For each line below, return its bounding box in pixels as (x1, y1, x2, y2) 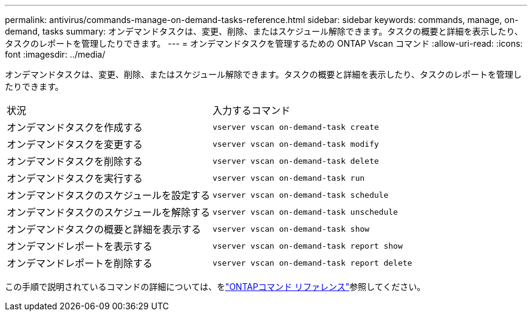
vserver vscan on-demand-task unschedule (212, 207, 398, 217)
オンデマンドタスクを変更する (7, 138, 143, 150)
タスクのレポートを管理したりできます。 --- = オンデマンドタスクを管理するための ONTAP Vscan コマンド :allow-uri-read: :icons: (5, 38, 523, 49)
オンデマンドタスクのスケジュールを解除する (7, 206, 210, 218)
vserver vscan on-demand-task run (212, 173, 365, 183)
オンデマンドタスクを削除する (7, 155, 143, 167)
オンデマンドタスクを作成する (7, 121, 143, 133)
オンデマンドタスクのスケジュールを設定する (7, 189, 210, 201)
